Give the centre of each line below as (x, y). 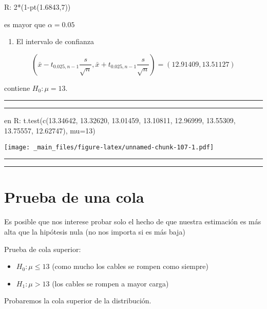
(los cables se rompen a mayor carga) (110, 283)
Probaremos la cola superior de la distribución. (78, 301)
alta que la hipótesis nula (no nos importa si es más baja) (95, 231)
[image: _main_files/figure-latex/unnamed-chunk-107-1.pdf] (109, 147)
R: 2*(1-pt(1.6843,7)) (37, 7)
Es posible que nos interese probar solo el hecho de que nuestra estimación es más (133, 221)
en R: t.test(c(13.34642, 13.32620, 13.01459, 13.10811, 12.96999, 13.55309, (120, 120)
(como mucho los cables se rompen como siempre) (130, 266)
